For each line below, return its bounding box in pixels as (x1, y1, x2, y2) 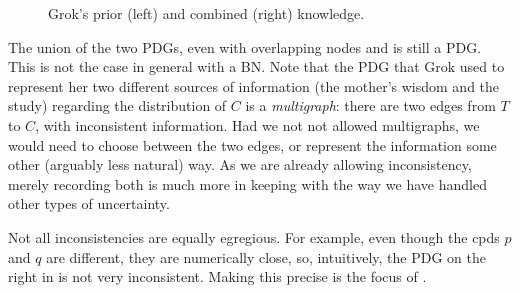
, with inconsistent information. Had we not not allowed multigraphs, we (35, 114, 480, 135)
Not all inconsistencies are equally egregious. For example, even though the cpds (8, 226, 500, 247)
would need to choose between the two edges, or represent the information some (8, 134, 497, 155)
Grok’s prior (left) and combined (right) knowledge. (48, 3, 365, 23)
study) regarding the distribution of (8, 95, 227, 116)
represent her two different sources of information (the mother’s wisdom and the (8, 75, 500, 96)
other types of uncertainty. (8, 193, 170, 214)
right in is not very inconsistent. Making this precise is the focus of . (8, 266, 427, 287)
